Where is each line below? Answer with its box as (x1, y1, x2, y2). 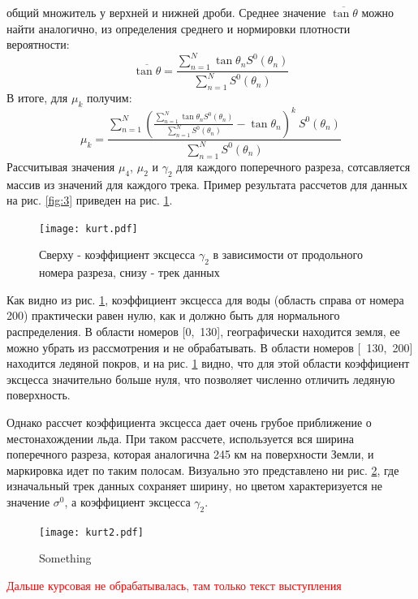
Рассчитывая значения (6, 157, 115, 175)
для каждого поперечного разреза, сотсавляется (176, 157, 411, 175)
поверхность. (6, 386, 71, 403)
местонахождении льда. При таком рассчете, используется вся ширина (6, 429, 354, 446)
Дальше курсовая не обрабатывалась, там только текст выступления (6, 576, 342, 593)
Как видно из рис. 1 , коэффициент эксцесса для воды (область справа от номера (6, 291, 404, 308)
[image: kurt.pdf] (39, 222, 138, 235)
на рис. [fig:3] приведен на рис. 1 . (6, 192, 173, 209)
